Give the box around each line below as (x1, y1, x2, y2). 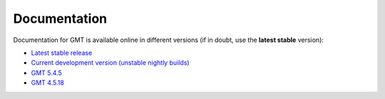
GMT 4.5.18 (31, 78, 64, 87)
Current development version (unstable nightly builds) (31, 58, 190, 67)
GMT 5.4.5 (31, 68, 62, 77)
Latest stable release (31, 48, 93, 57)
